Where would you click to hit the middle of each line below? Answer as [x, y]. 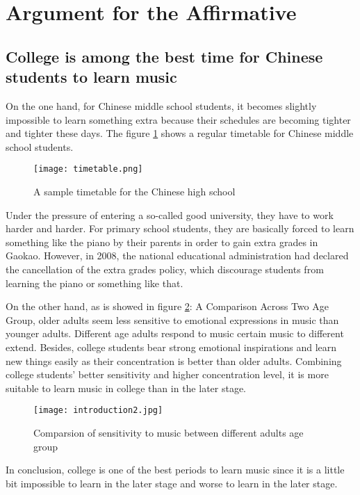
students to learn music [91, 77]
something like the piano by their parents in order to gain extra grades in [162, 242]
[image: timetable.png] [88, 169]
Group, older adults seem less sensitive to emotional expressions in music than [172, 319]
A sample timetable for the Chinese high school [134, 191]
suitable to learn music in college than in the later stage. [126, 388]
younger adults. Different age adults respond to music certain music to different [175, 333]
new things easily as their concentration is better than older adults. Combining [174, 360]
